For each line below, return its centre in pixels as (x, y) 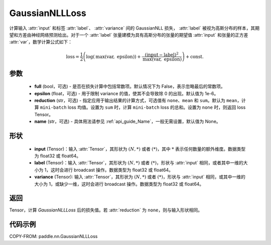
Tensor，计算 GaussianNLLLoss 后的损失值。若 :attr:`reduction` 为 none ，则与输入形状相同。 (106, 210)
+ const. (195, 57)
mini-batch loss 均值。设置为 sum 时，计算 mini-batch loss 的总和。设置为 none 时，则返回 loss (143, 107)
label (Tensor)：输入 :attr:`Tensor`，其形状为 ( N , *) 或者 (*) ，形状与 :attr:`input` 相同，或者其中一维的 (139, 163)
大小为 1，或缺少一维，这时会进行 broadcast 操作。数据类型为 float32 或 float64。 (119, 184)
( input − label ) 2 (162, 54)
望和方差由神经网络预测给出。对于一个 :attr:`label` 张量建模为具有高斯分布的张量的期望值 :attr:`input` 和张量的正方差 (129, 35)
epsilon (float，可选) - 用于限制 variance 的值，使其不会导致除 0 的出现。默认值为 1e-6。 (126, 93)
